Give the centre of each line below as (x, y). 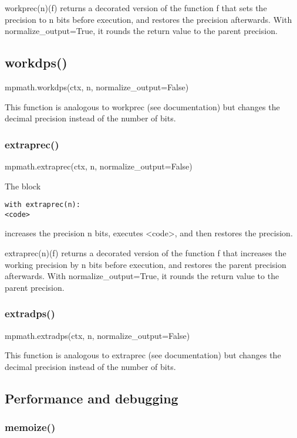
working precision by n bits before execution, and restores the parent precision (146, 264)
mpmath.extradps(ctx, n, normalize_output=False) (97, 335)
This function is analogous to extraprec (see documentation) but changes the (143, 355)
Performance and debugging (92, 398)
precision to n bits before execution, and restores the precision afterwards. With (148, 19)
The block (23, 186)
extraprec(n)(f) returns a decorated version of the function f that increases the (146, 253)
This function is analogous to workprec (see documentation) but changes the (142, 106)
